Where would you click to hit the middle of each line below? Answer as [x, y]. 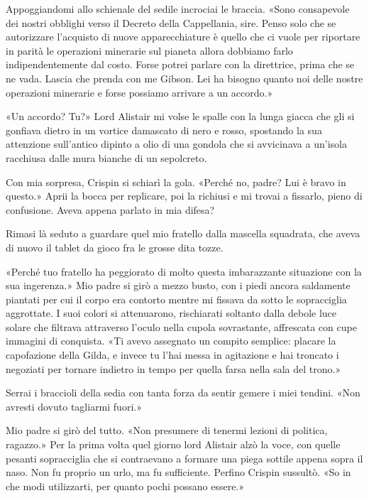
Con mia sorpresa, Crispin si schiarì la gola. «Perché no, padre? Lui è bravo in [176, 182]
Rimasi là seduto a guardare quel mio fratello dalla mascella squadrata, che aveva [183, 233]
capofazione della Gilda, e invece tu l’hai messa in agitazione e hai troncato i [172, 355]
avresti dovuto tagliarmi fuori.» [74, 406]
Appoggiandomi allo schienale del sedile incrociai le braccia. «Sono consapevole [178, 9]
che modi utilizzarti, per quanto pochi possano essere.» [125, 486]
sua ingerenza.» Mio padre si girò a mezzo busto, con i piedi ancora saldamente [178, 285]
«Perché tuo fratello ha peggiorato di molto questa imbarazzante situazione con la [184, 271]
